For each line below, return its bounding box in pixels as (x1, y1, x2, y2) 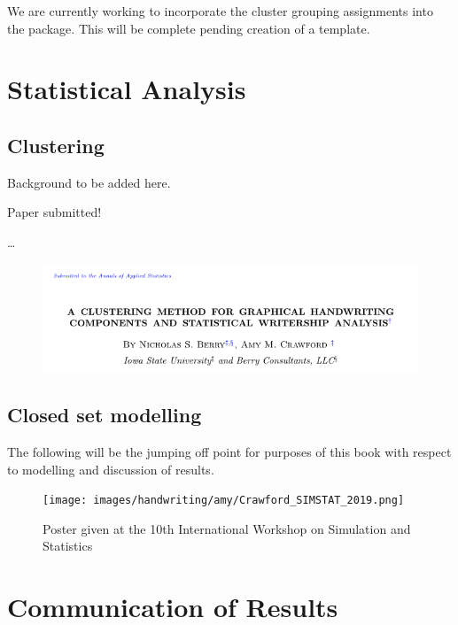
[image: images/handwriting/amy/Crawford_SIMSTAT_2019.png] (43, 494, 405, 507)
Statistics (43, 536, 93, 555)
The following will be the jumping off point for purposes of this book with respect (7, 443, 452, 461)
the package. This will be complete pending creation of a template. (7, 19, 370, 37)
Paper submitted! (7, 203, 102, 221)
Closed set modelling (7, 401, 202, 428)
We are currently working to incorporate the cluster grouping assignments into (7, 2, 433, 19)
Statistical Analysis (7, 71, 246, 107)
